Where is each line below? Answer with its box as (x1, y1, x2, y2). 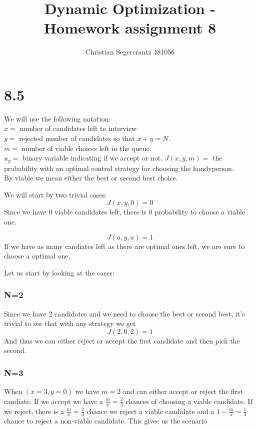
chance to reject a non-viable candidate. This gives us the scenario (4, 415, 207, 426)
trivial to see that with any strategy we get (4, 318, 136, 328)
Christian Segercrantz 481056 (85, 46, 175, 57)
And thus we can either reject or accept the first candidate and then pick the (4, 335, 240, 345)
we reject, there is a (4, 405, 64, 416)
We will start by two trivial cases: (4, 189, 107, 199)
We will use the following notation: (4, 113, 111, 123)
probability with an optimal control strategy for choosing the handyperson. (4, 162, 234, 173)
